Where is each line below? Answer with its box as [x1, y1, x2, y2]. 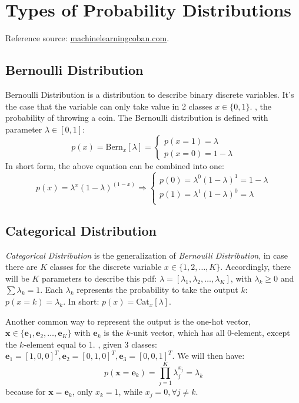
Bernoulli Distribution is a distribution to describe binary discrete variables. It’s [5, 88, 294, 100]
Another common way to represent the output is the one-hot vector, [5, 315, 251, 327]
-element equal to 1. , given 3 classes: [24, 338, 157, 350]
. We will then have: [172, 349, 245, 362]
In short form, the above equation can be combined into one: [5, 160, 224, 172]
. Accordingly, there [220, 260, 291, 273]
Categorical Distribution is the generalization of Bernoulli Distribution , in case [5, 249, 288, 261]
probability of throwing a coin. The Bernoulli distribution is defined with [5, 111, 268, 124]
